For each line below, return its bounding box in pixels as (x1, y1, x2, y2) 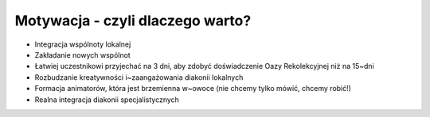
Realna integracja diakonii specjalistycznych (34, 95, 179, 104)
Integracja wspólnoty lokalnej (34, 40, 131, 49)
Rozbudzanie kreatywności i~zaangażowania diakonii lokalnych (34, 72, 244, 82)
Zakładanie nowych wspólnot (34, 50, 131, 59)
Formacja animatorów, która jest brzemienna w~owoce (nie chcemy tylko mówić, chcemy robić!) (34, 84, 352, 93)
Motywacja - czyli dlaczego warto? (14, 12, 252, 29)
